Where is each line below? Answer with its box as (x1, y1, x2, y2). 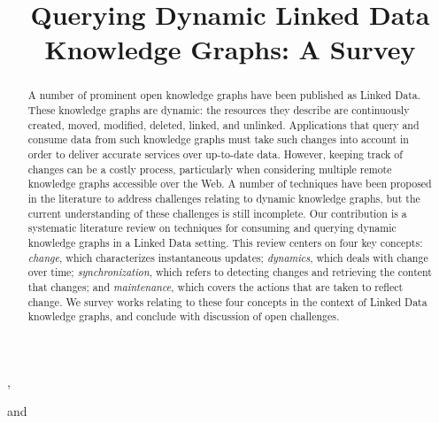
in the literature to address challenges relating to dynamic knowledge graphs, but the (27, 190, 420, 205)
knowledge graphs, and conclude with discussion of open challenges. (27, 309, 340, 324)
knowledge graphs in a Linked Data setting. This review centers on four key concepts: (27, 235, 423, 250)
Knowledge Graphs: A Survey (44, 31, 416, 67)
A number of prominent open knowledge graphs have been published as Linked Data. (27, 88, 421, 103)
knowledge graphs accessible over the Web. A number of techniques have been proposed (27, 176, 432, 191)
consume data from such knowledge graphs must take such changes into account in (27, 132, 409, 147)
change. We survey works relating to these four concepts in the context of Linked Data (27, 294, 427, 309)
